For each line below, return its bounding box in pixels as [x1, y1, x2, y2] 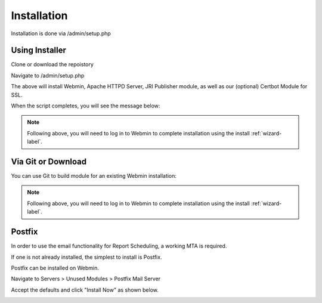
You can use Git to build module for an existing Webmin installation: [11, 172, 177, 180]
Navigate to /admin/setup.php [11, 72, 85, 79]
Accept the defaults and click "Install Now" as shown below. [11, 286, 159, 293]
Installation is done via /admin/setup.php [11, 30, 112, 37]
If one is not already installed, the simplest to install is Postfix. [11, 253, 162, 261]
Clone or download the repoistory [11, 61, 94, 68]
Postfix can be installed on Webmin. [11, 264, 100, 271]
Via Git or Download [11, 157, 86, 166]
